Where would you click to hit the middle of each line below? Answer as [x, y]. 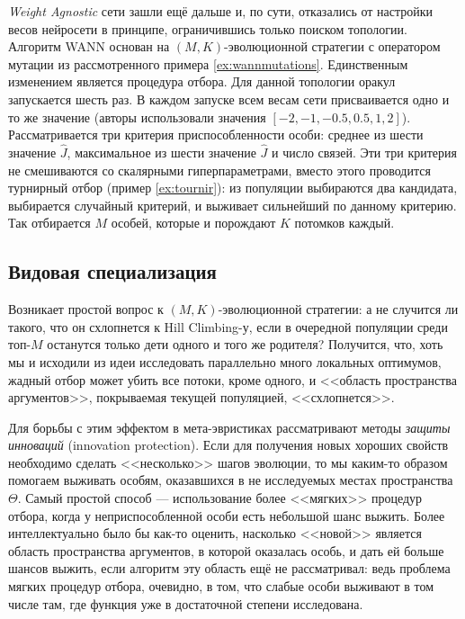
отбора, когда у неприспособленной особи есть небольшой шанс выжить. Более [227, 515]
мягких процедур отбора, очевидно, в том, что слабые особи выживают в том [221, 586]
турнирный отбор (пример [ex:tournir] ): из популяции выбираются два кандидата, [233, 188]
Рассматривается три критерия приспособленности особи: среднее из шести [216, 135]
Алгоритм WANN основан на [89, 46]
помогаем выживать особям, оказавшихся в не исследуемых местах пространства [231, 480]
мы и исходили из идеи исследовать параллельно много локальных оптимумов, [225, 361]
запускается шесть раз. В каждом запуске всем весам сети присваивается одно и [229, 99]
